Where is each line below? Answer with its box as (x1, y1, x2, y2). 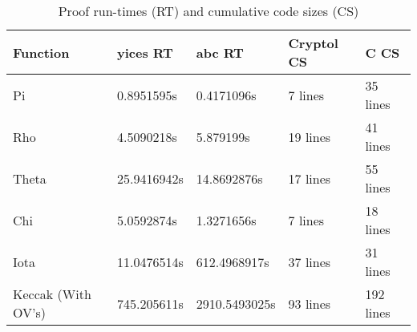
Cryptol (288, 34, 338, 52)
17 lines (288, 168, 331, 188)
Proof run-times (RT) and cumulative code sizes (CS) (58, 2, 359, 20)
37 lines (288, 252, 331, 271)
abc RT (196, 43, 244, 62)
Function (13, 43, 70, 62)
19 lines (288, 127, 331, 146)
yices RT (117, 43, 173, 62)
